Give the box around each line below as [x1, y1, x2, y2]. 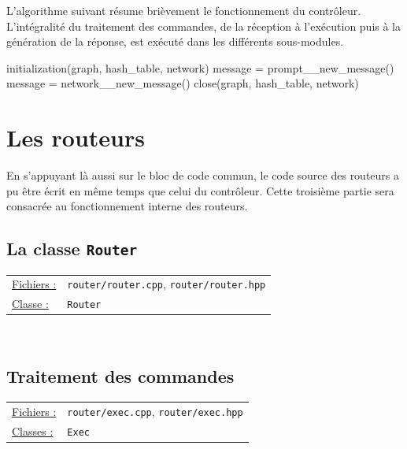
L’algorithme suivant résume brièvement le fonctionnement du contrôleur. [6, 2, 361, 18]
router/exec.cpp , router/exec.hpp [67, 403, 243, 420]
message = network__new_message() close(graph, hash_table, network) [6, 75, 359, 91]
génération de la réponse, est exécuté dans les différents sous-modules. [6, 33, 344, 50]
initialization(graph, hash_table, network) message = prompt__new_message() [6, 59, 394, 76]
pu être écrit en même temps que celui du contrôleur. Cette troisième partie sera [6, 182, 394, 199]
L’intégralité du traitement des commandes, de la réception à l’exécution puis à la [6, 17, 401, 34]
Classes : [12, 422, 54, 439]
